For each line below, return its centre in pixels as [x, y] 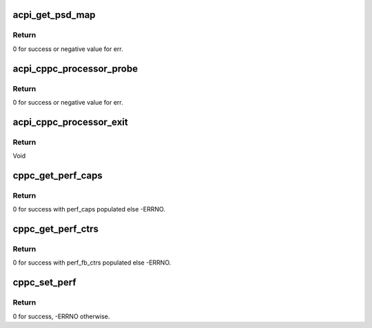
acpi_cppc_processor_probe [75, 69]
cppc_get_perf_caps [58, 175]
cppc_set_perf [44, 283]
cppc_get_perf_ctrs [56, 229]
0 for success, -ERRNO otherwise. [61, 316]
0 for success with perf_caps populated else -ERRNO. [89, 209]
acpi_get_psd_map [54, 15]
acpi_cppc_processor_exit [70, 122]
